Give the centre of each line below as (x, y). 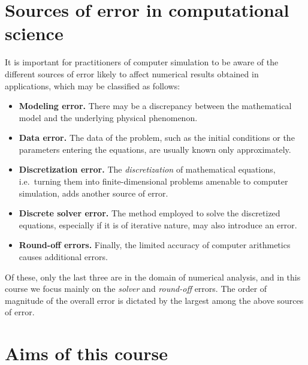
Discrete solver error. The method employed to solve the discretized (150, 213)
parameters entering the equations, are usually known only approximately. (155, 149)
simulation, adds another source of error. (93, 193)
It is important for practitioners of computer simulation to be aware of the (142, 62)
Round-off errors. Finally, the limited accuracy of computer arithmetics (155, 245)
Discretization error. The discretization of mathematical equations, (147, 169)
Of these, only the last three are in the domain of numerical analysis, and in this (153, 277)
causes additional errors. (63, 257)
